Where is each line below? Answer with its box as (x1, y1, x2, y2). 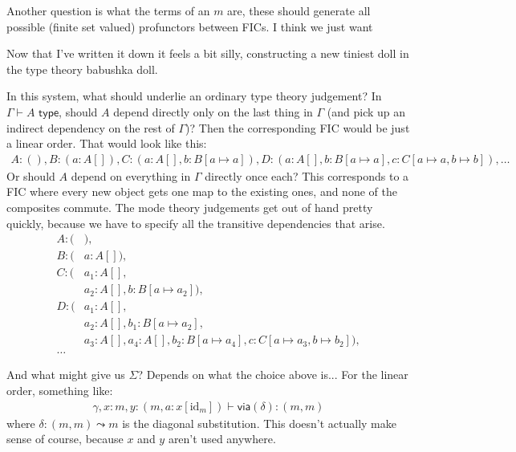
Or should (6, 167, 55, 184)
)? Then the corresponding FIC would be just (185, 119, 410, 136)
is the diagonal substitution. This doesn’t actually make (122, 414, 396, 431)
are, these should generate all (227, 2, 371, 18)
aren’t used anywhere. (168, 430, 276, 447)
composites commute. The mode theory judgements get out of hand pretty (6, 198, 373, 215)
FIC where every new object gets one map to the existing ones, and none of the (6, 183, 397, 200)
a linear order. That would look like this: (6, 135, 207, 152)
